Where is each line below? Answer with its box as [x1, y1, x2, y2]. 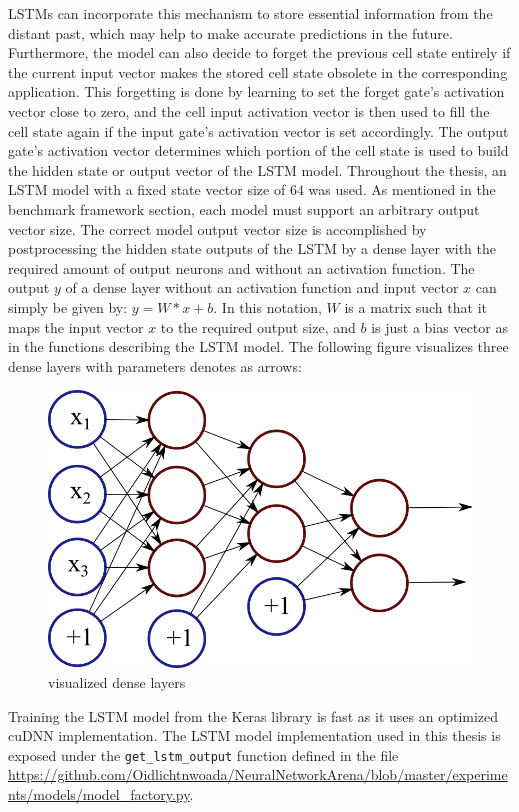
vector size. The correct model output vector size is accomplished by [8, 218, 427, 239]
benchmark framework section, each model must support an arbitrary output [8, 198, 480, 219]
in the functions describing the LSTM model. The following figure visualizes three [8, 336, 509, 357]
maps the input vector [8, 316, 144, 337]
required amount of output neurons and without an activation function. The [8, 257, 475, 278]
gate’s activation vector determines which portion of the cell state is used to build [8, 140, 509, 161]
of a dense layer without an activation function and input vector [65, 277, 459, 298]
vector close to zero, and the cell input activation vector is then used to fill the [8, 100, 490, 121]
